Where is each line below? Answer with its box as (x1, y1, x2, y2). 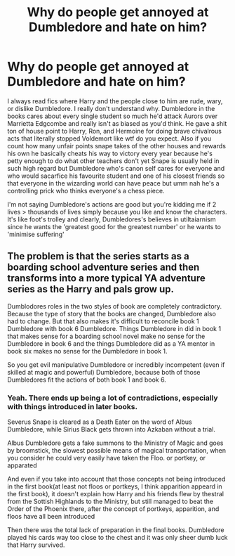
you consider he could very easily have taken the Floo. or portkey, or (7, 454, 206, 463)
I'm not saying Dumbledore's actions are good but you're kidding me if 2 (7, 200, 217, 208)
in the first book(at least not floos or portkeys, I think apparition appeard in (7, 482, 222, 491)
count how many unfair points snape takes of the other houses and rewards (7, 141, 227, 150)
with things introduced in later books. (7, 401, 138, 411)
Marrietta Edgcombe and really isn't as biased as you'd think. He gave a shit (7, 119, 227, 127)
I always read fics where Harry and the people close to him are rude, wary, (7, 96, 223, 105)
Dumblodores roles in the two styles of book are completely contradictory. (7, 302, 222, 310)
